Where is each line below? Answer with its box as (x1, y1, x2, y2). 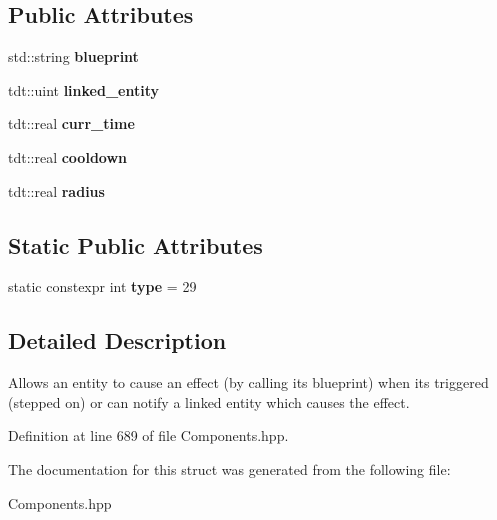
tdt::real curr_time (8, 113, 135, 134)
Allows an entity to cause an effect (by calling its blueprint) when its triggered (8, 372, 489, 393)
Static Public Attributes (8, 229, 263, 260)
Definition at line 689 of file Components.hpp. (8, 425, 289, 446)
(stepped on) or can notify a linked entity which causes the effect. (8, 391, 410, 412)
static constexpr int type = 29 (8, 276, 197, 297)
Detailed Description (8, 325, 227, 356)
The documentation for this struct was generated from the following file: (8, 458, 451, 479)
